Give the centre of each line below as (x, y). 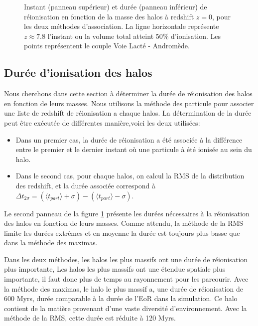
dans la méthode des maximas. (51, 243)
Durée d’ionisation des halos (78, 73)
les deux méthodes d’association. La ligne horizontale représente (122, 26)
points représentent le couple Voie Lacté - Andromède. (107, 46)
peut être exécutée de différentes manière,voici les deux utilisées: (102, 122)
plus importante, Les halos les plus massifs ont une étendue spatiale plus (115, 269)
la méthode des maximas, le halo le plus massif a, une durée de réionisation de (124, 288)
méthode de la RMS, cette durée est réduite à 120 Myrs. (90, 318)
